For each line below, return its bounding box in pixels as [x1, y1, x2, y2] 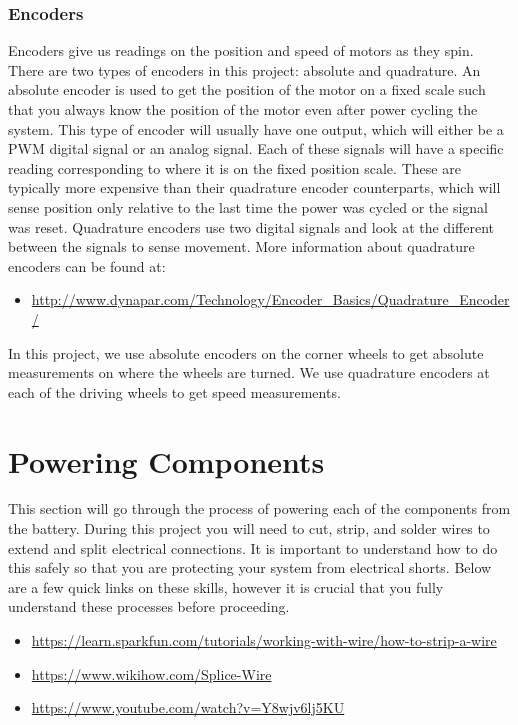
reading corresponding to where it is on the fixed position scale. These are [8, 157, 461, 178]
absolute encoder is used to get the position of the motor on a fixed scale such [8, 79, 486, 100]
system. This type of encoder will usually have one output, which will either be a [8, 118, 504, 139]
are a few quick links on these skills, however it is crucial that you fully [8, 576, 444, 597]
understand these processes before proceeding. [8, 596, 290, 617]
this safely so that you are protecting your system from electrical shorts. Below [8, 557, 492, 578]
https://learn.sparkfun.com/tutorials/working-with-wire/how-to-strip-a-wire [31, 630, 497, 650]
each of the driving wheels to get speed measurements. [8, 381, 341, 402]
